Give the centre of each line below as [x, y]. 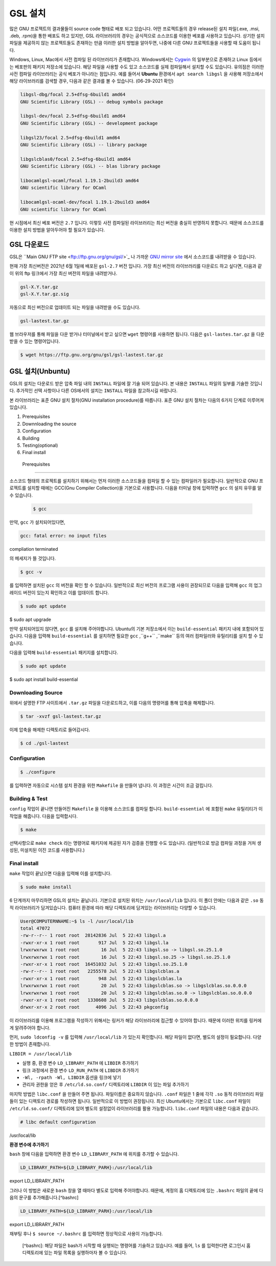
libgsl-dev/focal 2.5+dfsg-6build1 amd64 [73, 116]
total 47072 [35, 928]
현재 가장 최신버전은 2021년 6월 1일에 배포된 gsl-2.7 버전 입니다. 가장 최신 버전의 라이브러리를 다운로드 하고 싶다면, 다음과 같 [136, 266]
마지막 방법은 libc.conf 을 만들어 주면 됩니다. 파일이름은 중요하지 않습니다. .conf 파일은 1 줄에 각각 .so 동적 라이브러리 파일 [136, 1094]
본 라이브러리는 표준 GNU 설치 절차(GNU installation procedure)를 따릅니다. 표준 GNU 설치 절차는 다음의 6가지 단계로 [128, 400]
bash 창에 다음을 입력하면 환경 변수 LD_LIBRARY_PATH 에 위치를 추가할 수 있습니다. [94, 1154]
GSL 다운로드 [29, 244]
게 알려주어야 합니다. [30, 1028]
